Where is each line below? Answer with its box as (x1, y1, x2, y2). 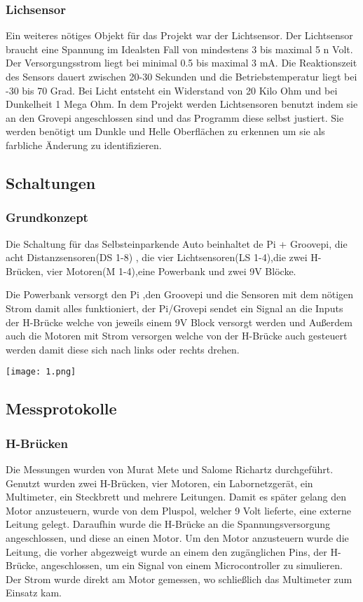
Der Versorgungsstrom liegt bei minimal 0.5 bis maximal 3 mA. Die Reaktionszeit (6, 55, 357, 70)
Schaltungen (6, 171, 96, 193)
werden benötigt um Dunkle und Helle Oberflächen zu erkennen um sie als (6, 124, 325, 139)
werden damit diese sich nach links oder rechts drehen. (6, 342, 240, 356)
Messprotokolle (6, 398, 117, 419)
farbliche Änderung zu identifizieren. (6, 137, 162, 152)
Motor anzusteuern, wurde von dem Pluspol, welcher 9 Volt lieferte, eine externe (6, 503, 351, 517)
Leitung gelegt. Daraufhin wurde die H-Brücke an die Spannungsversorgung (6, 517, 330, 531)
